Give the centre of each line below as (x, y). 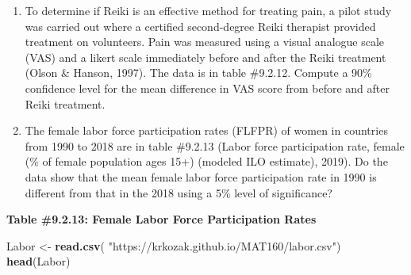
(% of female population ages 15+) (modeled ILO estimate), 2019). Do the (206, 161)
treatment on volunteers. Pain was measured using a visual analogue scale (205, 42)
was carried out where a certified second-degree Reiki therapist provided (200, 26)
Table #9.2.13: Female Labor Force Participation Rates (161, 219)
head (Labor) (38, 261)
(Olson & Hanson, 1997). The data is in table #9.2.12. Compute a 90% (198, 73)
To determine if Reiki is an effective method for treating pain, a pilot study (208, 10)
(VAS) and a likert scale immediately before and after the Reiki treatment (205, 57)
